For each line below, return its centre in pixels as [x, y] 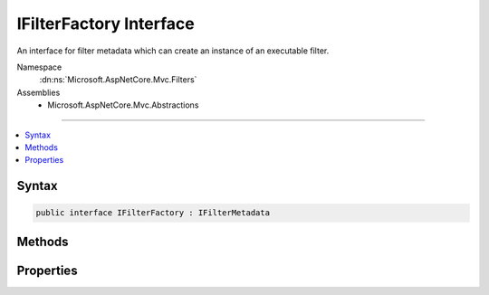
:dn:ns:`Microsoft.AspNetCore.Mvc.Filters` [118, 80]
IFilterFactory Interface [105, 24]
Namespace [39, 67]
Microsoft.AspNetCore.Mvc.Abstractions [123, 105]
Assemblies [38, 92]
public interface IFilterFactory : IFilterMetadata [153, 213]
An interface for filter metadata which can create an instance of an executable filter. [173, 51]
